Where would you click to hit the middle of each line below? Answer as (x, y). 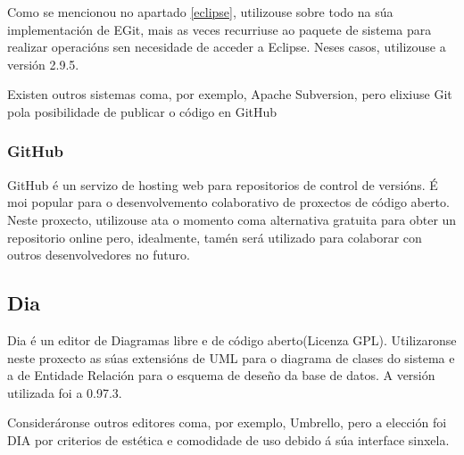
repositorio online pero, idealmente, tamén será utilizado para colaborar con (215, 237)
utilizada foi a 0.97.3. (65, 392)
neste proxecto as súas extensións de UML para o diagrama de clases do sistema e (231, 357)
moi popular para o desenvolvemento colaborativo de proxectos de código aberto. (228, 202)
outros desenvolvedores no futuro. (99, 255)
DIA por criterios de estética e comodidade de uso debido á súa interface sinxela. (228, 439)
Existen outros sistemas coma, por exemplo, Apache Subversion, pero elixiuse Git (230, 94)
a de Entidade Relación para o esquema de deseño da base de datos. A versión (221, 375)
